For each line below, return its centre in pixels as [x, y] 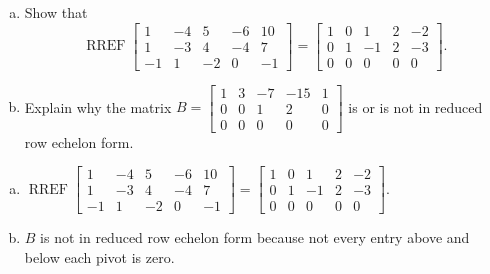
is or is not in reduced [415, 106]
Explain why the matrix [98, 106]
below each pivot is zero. [99, 257]
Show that [56, 12]
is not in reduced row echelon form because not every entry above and [255, 237]
